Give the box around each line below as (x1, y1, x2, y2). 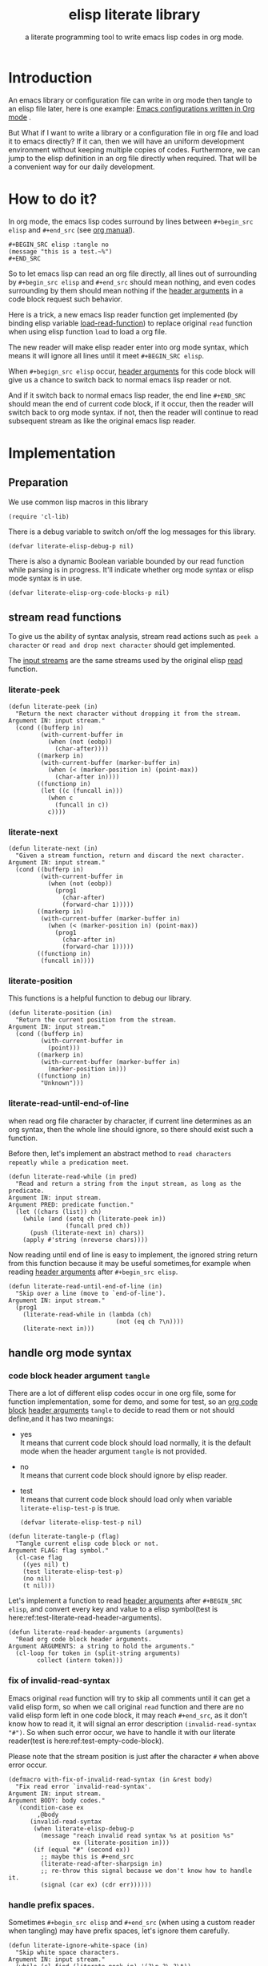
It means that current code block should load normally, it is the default (19, 1438, 251, 1448)
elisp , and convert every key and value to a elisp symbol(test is (8, 1604, 218, 1614)
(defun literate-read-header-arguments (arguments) (8, 1628, 184, 1636)
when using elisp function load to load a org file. (8, 326, 167, 336)
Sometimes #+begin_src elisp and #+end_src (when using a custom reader (8, 1917, 255, 1927)
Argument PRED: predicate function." (8, 1200, 134, 1208)
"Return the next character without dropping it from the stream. (15, 710, 242, 718)
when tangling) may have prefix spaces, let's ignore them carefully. (8, 1926, 230, 1936)
